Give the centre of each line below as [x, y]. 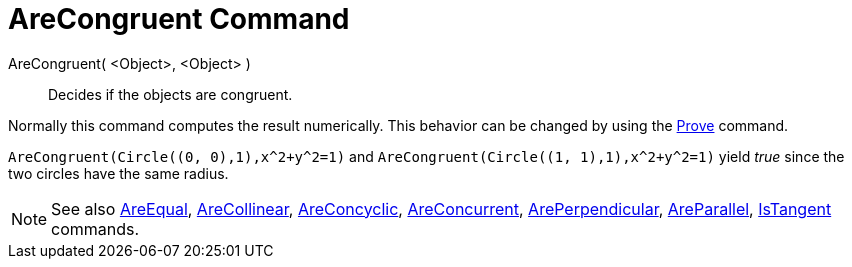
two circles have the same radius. [118, 173]
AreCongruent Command [179, 19]
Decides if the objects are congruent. [170, 94]
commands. [95, 228]
